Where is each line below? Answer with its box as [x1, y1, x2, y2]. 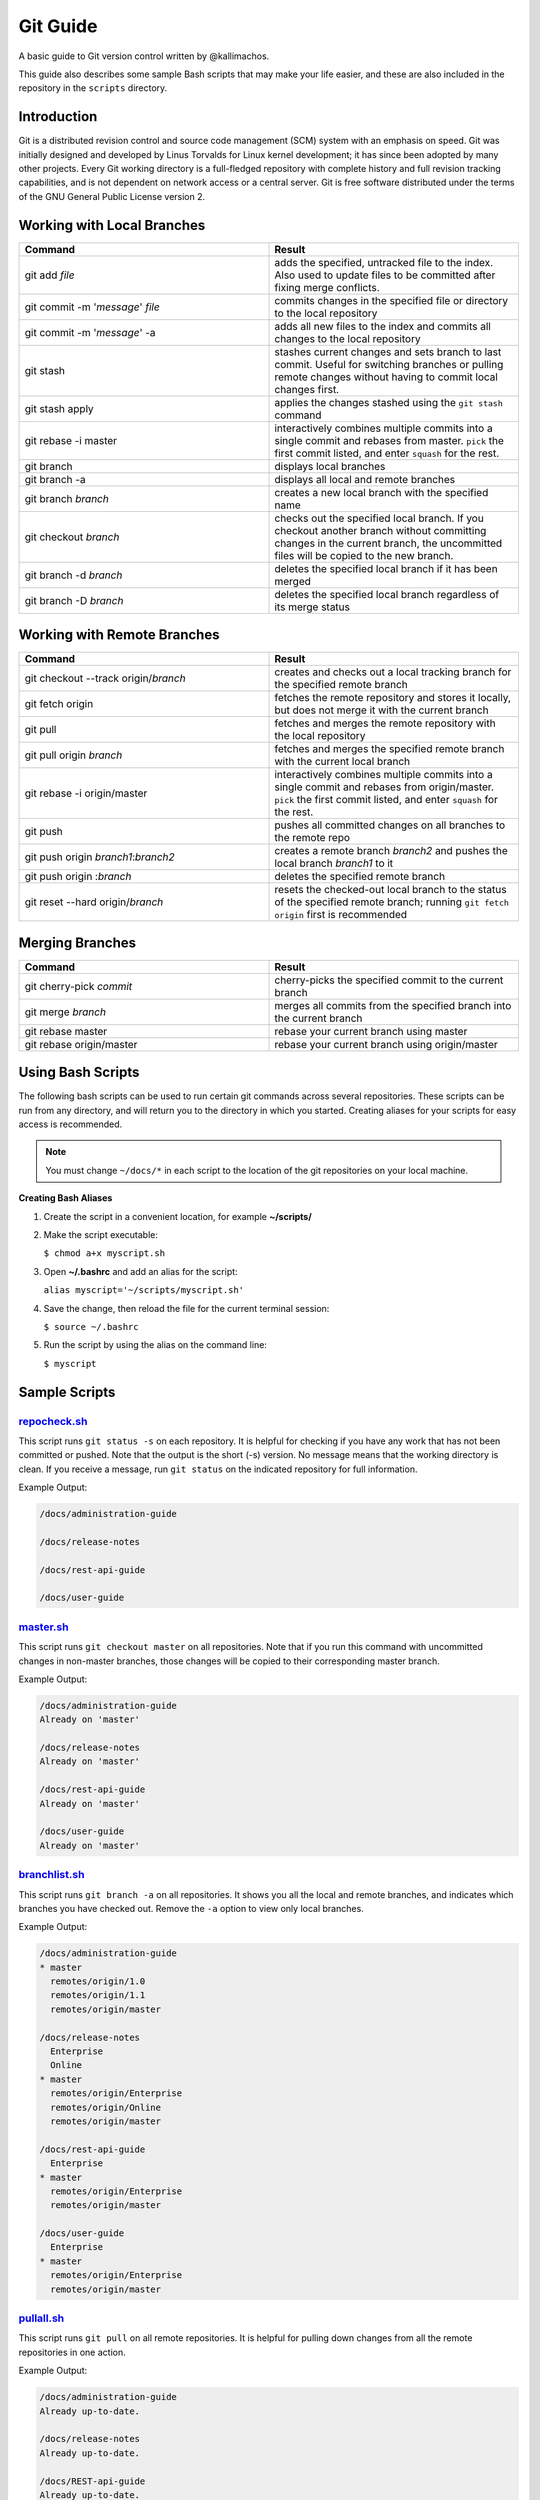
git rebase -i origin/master [24, 786, 148, 800]
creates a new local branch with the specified [274, 485, 489, 499]
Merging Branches [18, 934, 137, 951]
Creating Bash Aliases [18, 1192, 113, 1204]
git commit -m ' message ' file [24, 300, 160, 314]
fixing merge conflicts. [274, 280, 380, 294]
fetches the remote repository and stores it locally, [274, 691, 512, 705]
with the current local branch [274, 755, 411, 769]
